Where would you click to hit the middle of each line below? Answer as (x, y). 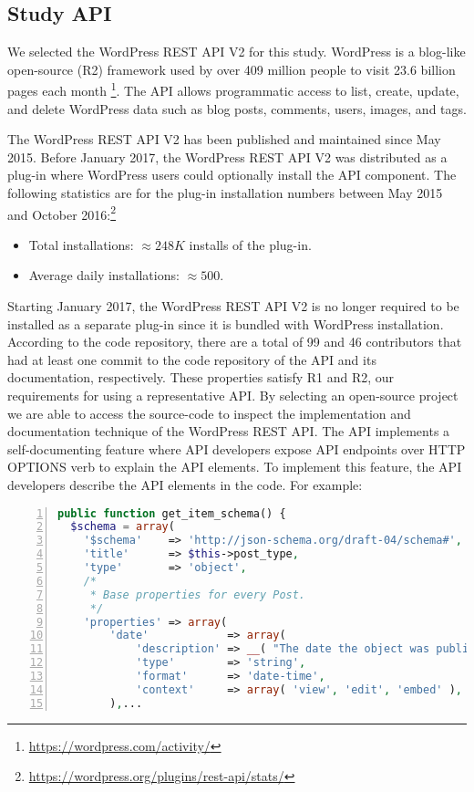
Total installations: (81, 244)
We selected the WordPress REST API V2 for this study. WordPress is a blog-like (237, 52)
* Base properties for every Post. (198, 594)
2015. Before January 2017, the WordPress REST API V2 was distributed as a (227, 156)
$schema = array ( (123, 527)
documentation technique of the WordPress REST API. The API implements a (229, 431)
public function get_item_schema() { (172, 513)
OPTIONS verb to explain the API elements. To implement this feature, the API (235, 467)
